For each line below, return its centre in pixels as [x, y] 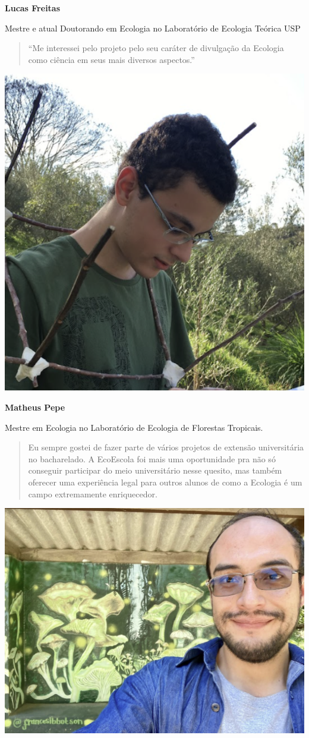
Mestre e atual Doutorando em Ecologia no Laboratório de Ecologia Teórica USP [153, 28]
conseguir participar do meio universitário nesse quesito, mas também [155, 470]
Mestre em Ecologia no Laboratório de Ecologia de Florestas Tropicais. [134, 427]
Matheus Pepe [35, 407]
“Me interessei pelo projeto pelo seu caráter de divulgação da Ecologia [156, 48]
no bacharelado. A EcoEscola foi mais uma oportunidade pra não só [152, 458]
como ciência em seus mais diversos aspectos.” [111, 59]
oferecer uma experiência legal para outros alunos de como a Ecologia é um [165, 482]
